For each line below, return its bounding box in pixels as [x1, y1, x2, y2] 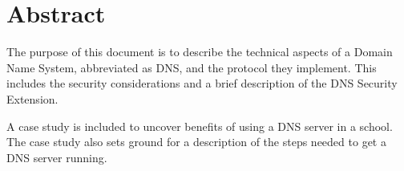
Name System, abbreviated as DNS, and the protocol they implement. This [6, 59, 377, 75]
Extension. [6, 90, 59, 107]
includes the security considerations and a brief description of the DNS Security [6, 75, 398, 92]
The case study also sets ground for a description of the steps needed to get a [6, 133, 386, 150]
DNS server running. [6, 149, 107, 165]
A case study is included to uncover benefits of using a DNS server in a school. [6, 117, 393, 134]
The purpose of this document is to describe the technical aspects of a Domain [6, 43, 393, 60]
